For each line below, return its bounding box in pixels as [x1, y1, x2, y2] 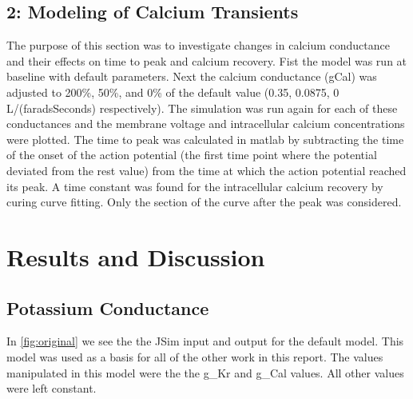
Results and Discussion [6, 240, 265, 273]
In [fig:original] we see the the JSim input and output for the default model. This [6, 333, 404, 349]
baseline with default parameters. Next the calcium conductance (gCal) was [6, 68, 377, 85]
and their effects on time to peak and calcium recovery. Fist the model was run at [6, 52, 407, 69]
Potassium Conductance [6, 295, 209, 320]
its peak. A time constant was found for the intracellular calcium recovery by [6, 178, 383, 194]
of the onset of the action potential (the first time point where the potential [6, 146, 377, 163]
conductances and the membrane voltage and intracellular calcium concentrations [6, 115, 405, 132]
